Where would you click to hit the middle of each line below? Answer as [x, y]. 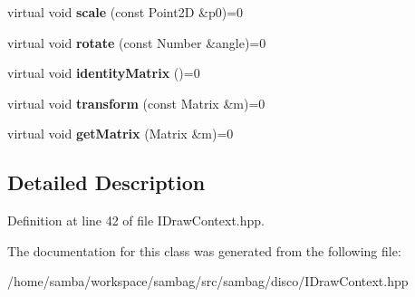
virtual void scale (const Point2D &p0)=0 [125, 12]
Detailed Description [106, 182]
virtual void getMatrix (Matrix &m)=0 [121, 134]
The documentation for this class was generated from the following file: [204, 250]
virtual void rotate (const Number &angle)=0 [137, 42]
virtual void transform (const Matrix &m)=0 [136, 103]
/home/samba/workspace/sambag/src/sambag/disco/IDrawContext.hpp [208, 281]
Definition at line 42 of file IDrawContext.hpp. [136, 220]
